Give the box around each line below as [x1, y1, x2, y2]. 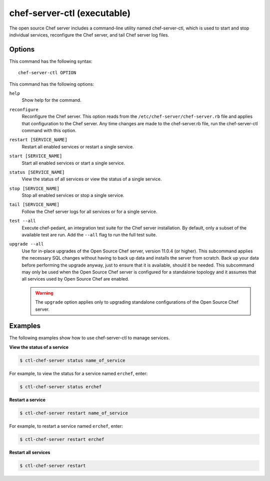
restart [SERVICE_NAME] [9, 137, 67, 143]
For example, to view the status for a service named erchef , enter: [9, 370, 147, 376]
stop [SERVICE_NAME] [9, 185, 60, 191]
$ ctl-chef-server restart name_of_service [19, 410, 128, 416]
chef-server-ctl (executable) [9, 8, 131, 19]
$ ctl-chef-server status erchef [19, 384, 102, 389]
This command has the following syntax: [9, 58, 92, 64]
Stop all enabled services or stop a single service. [21, 192, 124, 198]
